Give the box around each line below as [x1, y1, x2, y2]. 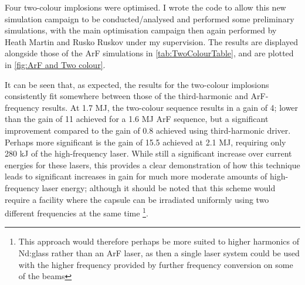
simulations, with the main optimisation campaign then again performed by [5, 24, 277, 36]
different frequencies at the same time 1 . [5, 205, 148, 219]
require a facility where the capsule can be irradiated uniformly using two [5, 193, 269, 205]
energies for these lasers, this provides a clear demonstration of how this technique [5, 158, 300, 171]
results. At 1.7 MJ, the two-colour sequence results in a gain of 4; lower [42, 101, 299, 113]
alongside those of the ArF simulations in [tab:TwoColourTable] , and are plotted [5, 47, 294, 59]
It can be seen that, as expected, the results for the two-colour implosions [5, 78, 269, 90]
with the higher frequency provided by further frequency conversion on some [18, 258, 293, 270]
